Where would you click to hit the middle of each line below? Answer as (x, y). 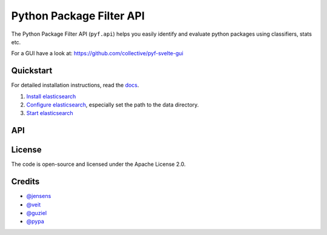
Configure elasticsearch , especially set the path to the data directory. (113, 105)
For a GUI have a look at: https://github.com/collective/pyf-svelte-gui (97, 53)
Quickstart (32, 71)
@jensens (39, 196)
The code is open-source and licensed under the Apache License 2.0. (98, 164)
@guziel (37, 213)
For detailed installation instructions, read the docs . (75, 85)
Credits (25, 182)
